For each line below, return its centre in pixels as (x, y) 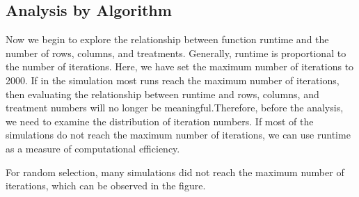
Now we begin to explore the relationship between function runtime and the (167, 39)
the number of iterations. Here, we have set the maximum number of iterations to (180, 66)
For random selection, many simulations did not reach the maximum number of (175, 172)
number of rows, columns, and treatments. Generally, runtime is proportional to (176, 53)
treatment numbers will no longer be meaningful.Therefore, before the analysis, (175, 108)
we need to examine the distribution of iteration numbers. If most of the (160, 121)
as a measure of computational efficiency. (93, 148)
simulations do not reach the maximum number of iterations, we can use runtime (178, 135)
